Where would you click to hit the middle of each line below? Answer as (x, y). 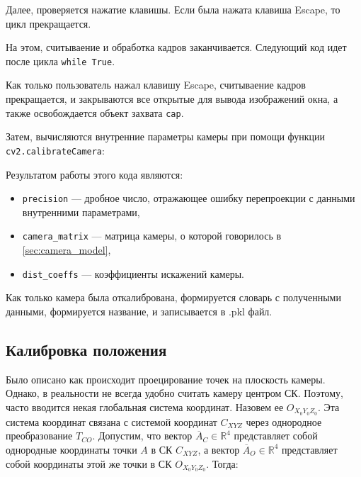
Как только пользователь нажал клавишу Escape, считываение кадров (156, 85)
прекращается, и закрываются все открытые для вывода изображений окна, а (172, 99)
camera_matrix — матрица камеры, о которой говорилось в (152, 236)
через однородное (284, 421)
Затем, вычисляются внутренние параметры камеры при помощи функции (166, 136)
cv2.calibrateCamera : (55, 150)
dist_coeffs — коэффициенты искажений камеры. (133, 273)
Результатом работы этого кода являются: (94, 174)
